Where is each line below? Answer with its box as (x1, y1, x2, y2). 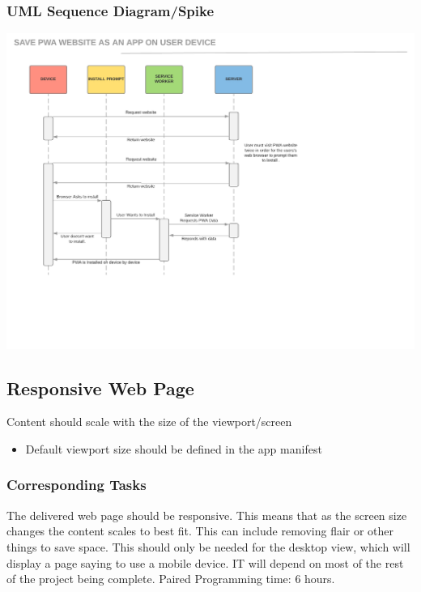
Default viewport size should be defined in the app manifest (25, 440, 322, 457)
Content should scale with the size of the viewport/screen (6, 413, 292, 430)
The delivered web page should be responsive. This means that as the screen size (6, 506, 407, 523)
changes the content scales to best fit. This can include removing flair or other (6, 522, 394, 539)
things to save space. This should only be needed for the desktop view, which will (6, 538, 410, 555)
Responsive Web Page (6, 375, 194, 400)
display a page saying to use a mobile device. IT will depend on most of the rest (6, 554, 404, 571)
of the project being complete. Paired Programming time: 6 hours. (6, 570, 335, 587)
